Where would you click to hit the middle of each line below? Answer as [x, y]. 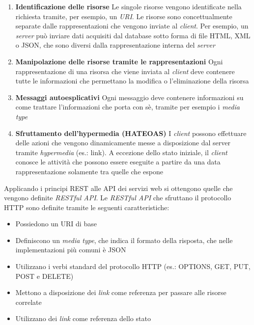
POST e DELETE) [44, 276]
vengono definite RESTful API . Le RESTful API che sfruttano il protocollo [118, 198]
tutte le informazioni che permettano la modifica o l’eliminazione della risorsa [132, 81]
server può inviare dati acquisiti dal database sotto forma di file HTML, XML [133, 35]
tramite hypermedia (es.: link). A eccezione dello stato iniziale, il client [121, 152]
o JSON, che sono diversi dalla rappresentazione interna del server [115, 45]
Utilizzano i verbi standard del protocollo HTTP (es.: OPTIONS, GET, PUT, [133, 266]
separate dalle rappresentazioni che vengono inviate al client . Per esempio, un [132, 26]
